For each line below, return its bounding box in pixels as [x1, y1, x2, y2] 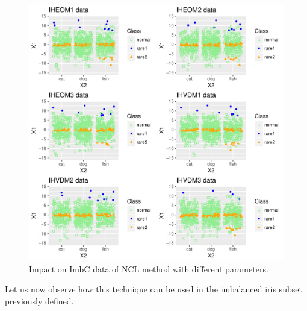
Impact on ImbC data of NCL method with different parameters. [29, 262, 268, 275]
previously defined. [5, 294, 74, 307]
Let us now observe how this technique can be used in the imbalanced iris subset [5, 283, 302, 295]
